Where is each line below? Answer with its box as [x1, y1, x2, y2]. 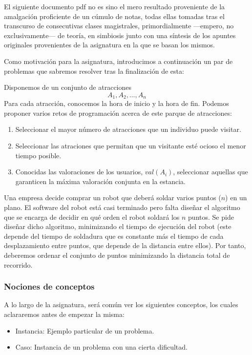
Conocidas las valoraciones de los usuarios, [15, 167, 143, 177]
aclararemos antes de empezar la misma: [4, 309, 125, 319]
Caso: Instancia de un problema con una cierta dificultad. [15, 342, 188, 352]
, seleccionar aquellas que [173, 167, 248, 177]
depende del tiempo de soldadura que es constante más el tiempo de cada [4, 230, 224, 241]
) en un [225, 192, 247, 203]
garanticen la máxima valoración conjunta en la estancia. [15, 176, 186, 186]
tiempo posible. [15, 150, 62, 160]
